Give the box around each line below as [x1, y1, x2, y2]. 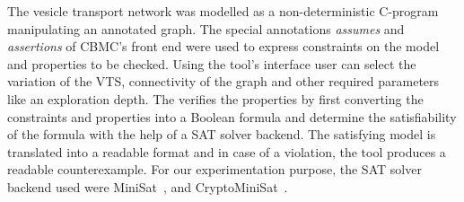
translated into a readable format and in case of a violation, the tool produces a [7, 142, 446, 161]
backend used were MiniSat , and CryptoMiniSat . [7, 177, 288, 196]
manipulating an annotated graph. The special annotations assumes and [7, 19, 405, 38]
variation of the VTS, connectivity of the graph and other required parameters [7, 72, 440, 91]
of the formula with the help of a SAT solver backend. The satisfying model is [7, 125, 436, 144]
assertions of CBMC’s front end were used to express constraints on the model [7, 37, 440, 56]
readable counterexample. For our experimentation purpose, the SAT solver [7, 160, 422, 179]
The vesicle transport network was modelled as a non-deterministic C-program [7, 2, 439, 20]
